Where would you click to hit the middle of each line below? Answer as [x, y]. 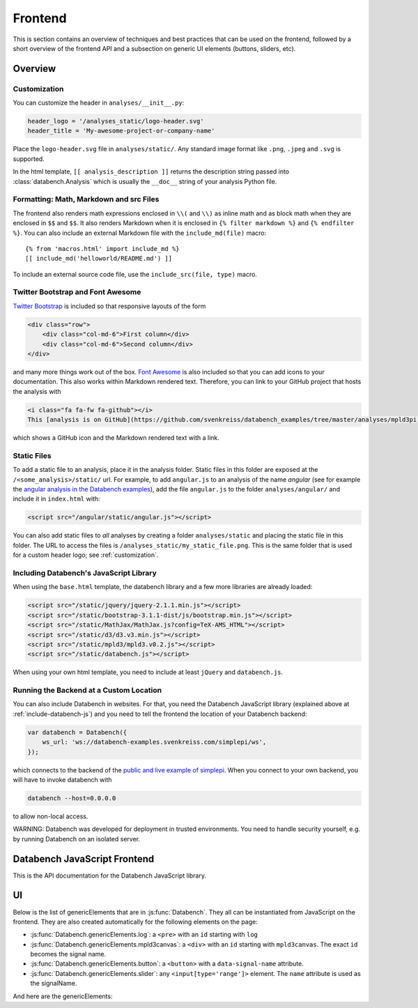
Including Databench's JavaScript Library [85, 573]
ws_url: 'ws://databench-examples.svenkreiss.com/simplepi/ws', [154, 742]
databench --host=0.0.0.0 [72, 798]
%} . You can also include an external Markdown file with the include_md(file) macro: [140, 233]
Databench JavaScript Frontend [84, 858]
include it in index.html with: [56, 499]
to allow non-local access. [51, 816]
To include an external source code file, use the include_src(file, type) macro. [135, 274]
